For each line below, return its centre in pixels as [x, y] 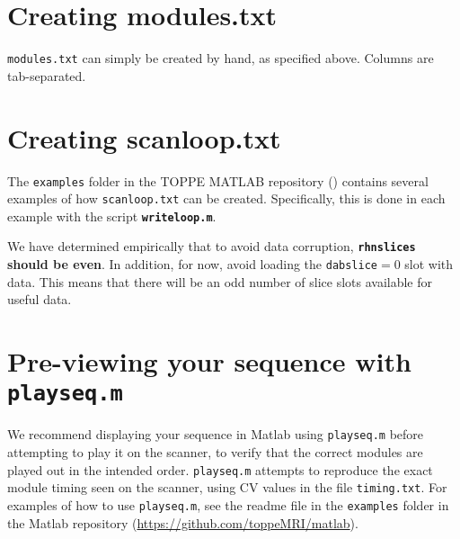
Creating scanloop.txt [144, 137]
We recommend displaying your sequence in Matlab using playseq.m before [216, 434]
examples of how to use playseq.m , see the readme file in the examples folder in [228, 504]
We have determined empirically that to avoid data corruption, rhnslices [212, 246]
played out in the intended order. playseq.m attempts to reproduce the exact [220, 469]
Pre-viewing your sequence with [209, 361]
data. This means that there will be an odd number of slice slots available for [220, 281]
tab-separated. [47, 75]
